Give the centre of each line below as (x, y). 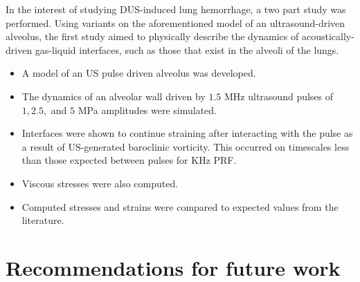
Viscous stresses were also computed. (100, 183)
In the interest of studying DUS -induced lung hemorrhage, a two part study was (176, 9)
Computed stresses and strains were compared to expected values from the (180, 206)
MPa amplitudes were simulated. (147, 110)
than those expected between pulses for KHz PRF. (129, 160)
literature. (43, 220)
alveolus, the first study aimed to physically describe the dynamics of (152, 36)
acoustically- (328, 36)
